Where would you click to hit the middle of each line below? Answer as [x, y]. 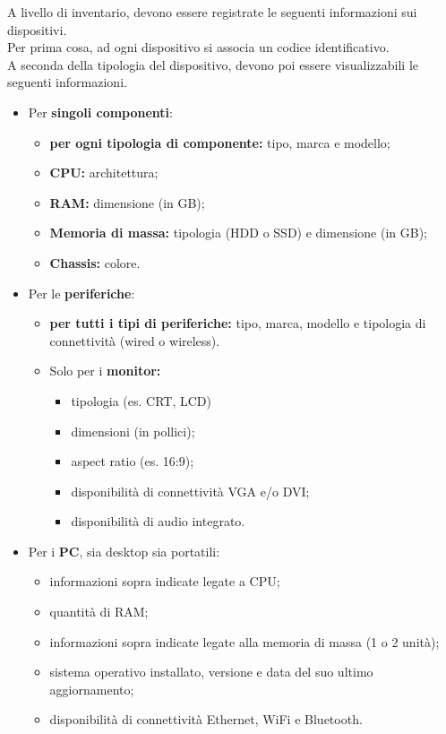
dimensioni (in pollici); [133, 431]
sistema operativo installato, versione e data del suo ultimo [211, 672]
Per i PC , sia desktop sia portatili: [124, 551]
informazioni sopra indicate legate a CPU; [165, 581]
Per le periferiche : [81, 293]
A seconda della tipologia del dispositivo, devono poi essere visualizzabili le [213, 64]
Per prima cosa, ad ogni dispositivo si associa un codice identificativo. [198, 47]
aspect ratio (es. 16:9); [133, 461]
